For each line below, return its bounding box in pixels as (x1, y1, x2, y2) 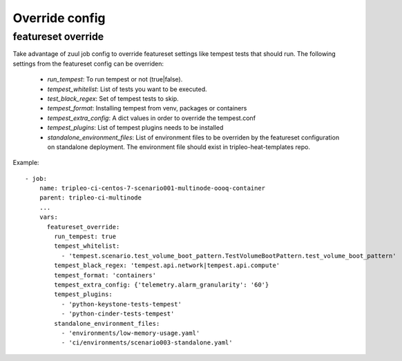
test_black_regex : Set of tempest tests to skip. (47, 94, 179, 103)
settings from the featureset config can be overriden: (12, 59, 164, 68)
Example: (12, 159, 39, 167)
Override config (12, 10, 106, 26)
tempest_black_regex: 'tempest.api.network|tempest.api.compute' (54, 262, 280, 269)
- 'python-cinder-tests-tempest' (61, 310, 175, 318)
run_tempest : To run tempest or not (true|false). (47, 75, 183, 84)
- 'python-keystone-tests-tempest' (61, 300, 182, 308)
